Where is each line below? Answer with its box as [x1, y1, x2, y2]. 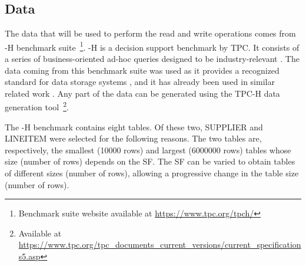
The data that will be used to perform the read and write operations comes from [5, 27, 296, 40]
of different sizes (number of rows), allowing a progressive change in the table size [5, 167, 299, 179]
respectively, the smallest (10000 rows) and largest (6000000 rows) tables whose [5, 143, 291, 156]
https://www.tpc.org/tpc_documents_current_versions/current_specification [18, 238, 301, 251]
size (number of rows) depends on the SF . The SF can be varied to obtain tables [5, 155, 295, 168]
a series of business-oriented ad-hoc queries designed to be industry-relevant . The [5, 52, 300, 65]
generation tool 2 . [5, 99, 69, 113]
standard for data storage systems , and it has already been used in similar [5, 75, 275, 88]
